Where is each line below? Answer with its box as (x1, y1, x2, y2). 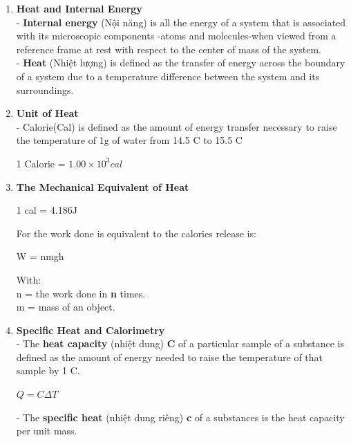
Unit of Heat (16, 106, 79, 120)
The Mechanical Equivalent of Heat (16, 179, 189, 194)
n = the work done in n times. (16, 286, 146, 300)
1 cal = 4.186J (16, 203, 77, 217)
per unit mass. (16, 423, 77, 438)
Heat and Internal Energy (16, 1, 142, 15)
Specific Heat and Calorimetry (16, 322, 165, 337)
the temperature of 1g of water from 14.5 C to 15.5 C (16, 133, 243, 147)
